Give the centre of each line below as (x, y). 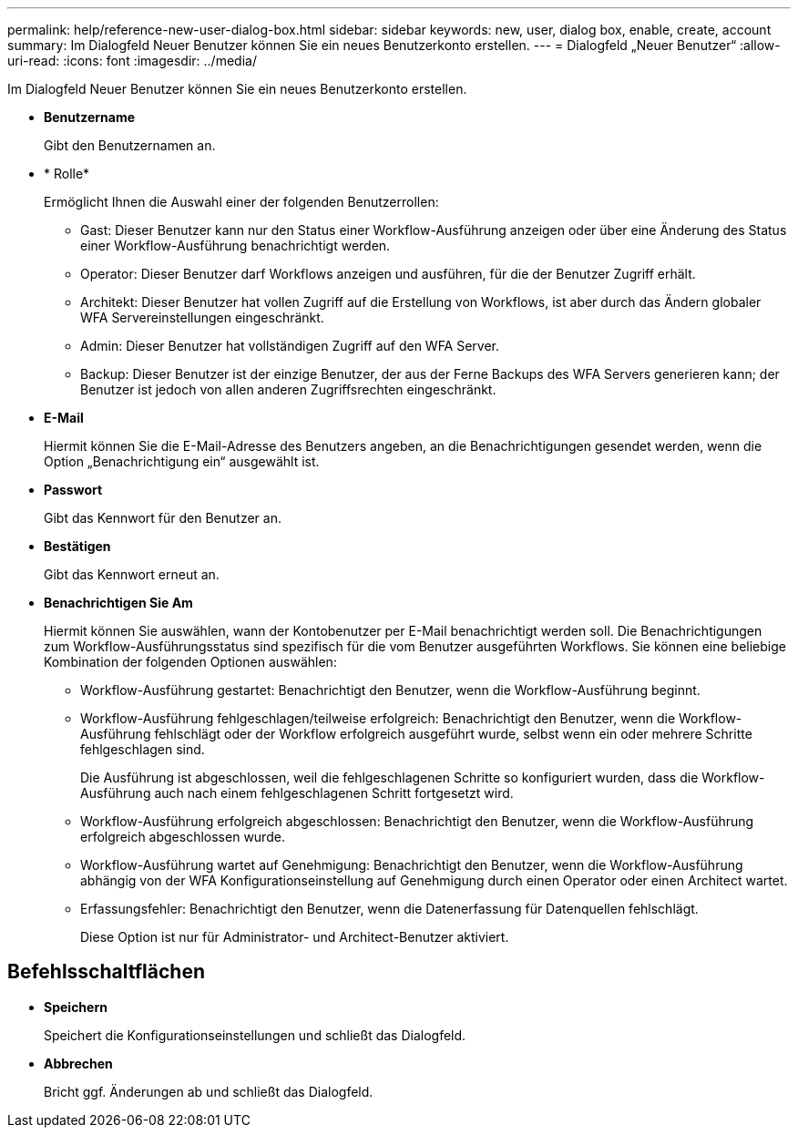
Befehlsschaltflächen (106, 972)
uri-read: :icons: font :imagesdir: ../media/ (132, 61)
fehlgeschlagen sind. (143, 749)
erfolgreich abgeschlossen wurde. (183, 837)
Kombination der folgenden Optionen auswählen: (190, 662)
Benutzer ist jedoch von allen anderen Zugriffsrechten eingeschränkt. (288, 389)
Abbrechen (78, 1063)
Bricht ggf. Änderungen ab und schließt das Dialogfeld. (209, 1091)
